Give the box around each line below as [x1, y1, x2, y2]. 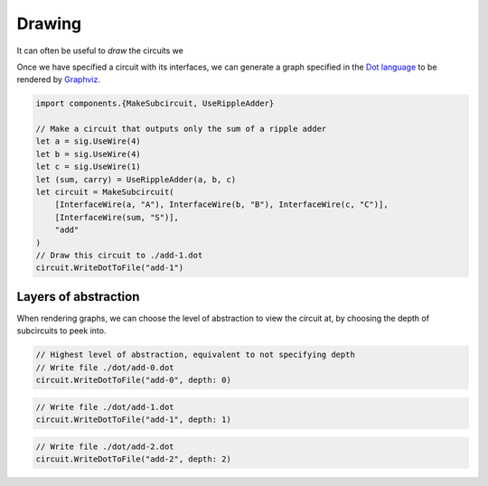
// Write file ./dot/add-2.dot [35, 441, 175, 452]
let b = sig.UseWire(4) [35, 149, 142, 159]
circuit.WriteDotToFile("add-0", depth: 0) [35, 375, 232, 386]
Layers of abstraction [16, 289, 140, 304]
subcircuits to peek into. [16, 325, 107, 336]
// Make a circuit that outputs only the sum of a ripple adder [35, 124, 327, 135]
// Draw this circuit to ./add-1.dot [35, 250, 203, 260]
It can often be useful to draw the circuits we [16, 45, 184, 56]
